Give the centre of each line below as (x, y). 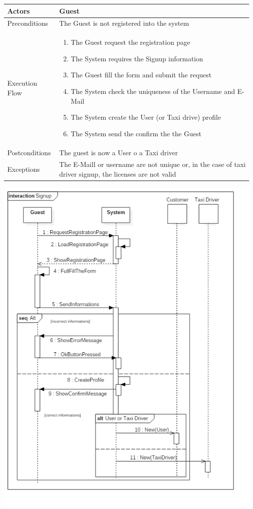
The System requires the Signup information (137, 58)
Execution (22, 83)
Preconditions (28, 23)
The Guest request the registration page (130, 42)
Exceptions (24, 169)
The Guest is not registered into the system (124, 23)
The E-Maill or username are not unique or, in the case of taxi (152, 164)
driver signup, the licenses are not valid (117, 174)
